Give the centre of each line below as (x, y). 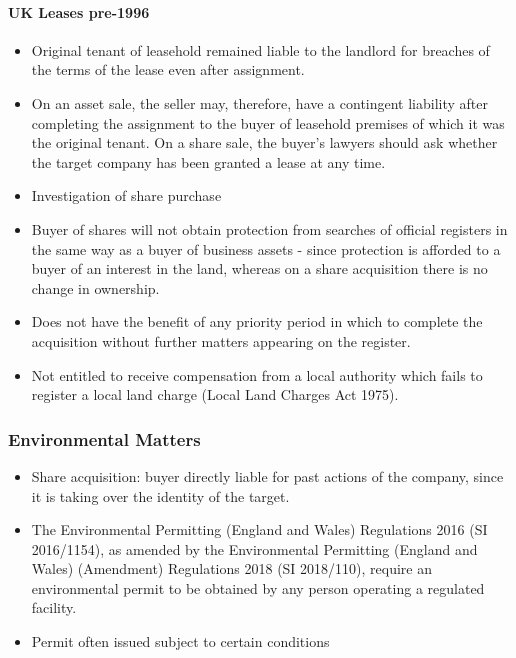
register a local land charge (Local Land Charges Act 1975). (215, 394)
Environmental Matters (104, 438)
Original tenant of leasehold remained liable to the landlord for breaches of (260, 49)
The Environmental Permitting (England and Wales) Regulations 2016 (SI (259, 529)
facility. (54, 607)
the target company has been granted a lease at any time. (208, 161)
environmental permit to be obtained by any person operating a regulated (258, 587)
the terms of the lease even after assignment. (168, 69)
